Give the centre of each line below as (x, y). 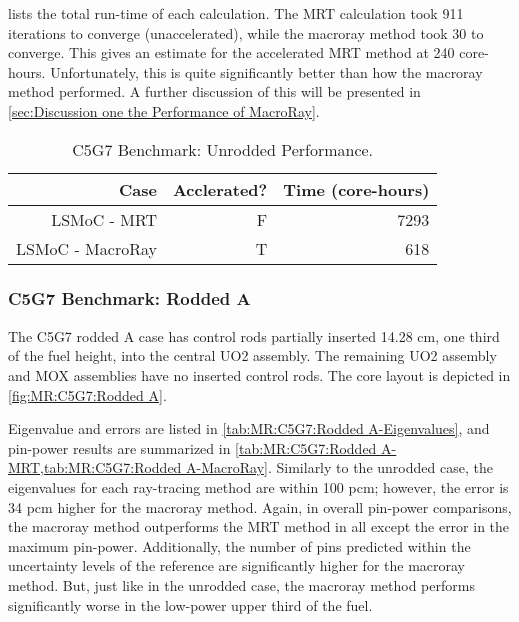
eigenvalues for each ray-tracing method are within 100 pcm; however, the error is (258, 486)
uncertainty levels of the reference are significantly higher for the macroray (237, 565)
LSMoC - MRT (104, 219)
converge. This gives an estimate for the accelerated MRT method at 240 (231, 52)
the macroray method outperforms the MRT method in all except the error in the (259, 526)
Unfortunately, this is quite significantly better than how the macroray (266, 71)
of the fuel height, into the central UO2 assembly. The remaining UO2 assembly (252, 355)
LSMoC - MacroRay (86, 248)
